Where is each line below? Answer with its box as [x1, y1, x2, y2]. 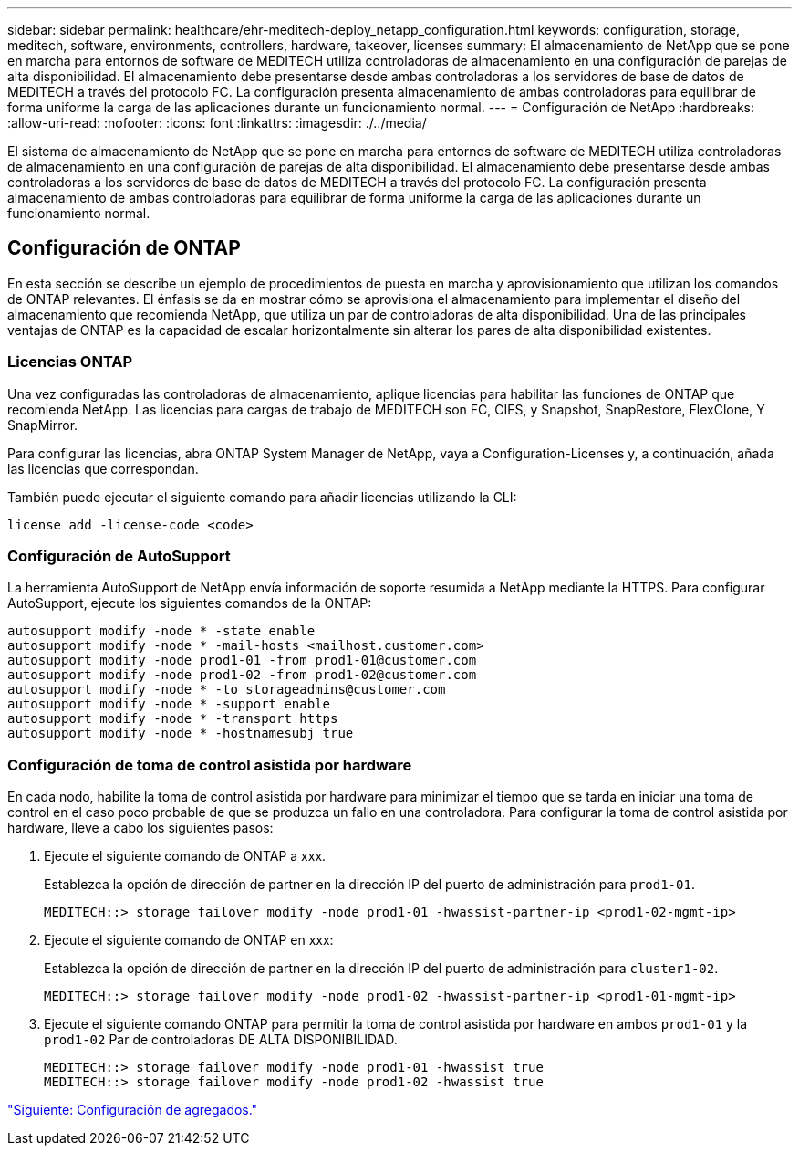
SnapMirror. [7, 416, 78, 433]
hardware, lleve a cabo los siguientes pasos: [7, 820, 274, 836]
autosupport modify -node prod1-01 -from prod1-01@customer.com [7, 653, 477, 668]
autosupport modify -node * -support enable [7, 697, 331, 712]
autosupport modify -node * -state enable [7, 624, 316, 639]
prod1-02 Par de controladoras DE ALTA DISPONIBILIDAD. [44, 1032, 398, 1048]
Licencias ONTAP [7, 352, 133, 372]
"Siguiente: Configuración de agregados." [7, 1102, 258, 1118]
